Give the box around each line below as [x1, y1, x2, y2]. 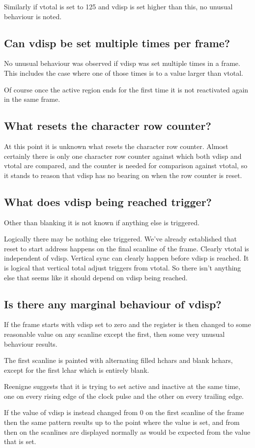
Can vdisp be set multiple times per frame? [4, 35, 230, 50]
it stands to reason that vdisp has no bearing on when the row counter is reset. [4, 170, 242, 180]
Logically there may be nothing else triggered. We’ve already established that [4, 234, 237, 244]
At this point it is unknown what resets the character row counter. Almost [4, 141, 228, 151]
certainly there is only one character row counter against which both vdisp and [4, 150, 242, 161]
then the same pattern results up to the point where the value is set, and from [4, 417, 240, 427]
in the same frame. [4, 94, 60, 104]
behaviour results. [4, 338, 57, 349]
